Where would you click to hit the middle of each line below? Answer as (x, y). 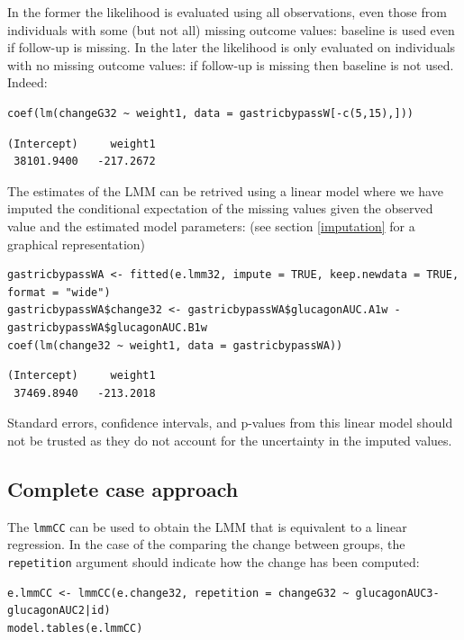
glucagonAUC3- (397, 593)
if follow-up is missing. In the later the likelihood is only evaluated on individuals (232, 47)
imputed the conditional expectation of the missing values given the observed (220, 208)
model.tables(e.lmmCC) (75, 628)
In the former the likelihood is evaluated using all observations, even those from (227, 12)
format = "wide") (59, 292)
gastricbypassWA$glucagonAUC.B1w (107, 327)
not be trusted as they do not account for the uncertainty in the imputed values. (230, 440)
